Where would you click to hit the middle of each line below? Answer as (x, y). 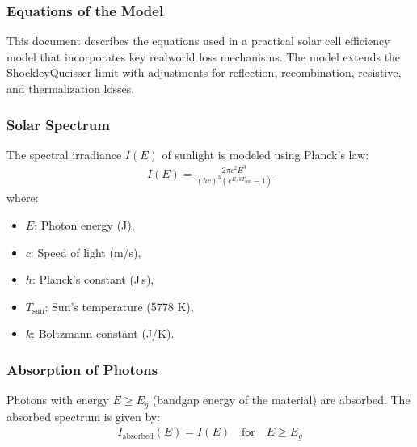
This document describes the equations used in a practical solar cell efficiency (198, 41)
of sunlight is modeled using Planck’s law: (265, 154)
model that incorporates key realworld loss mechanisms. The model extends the (204, 56)
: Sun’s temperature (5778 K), (119, 306)
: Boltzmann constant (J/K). (103, 333)
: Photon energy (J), (84, 224)
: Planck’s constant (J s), (93, 279)
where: (23, 198)
